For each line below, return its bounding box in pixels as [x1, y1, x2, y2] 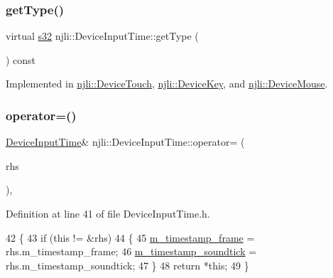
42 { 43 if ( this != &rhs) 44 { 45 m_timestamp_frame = [6, 230, 255, 245]
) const [6, 52, 36, 67]
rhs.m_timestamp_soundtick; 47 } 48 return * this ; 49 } [6, 257, 249, 272]
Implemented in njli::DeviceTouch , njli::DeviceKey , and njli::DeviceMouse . [6, 76, 328, 91]
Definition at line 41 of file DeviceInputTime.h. [6, 206, 210, 220]
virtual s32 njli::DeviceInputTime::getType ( [6, 28, 199, 43]
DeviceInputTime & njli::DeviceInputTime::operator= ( [6, 134, 245, 149]
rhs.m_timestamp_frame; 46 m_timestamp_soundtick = [6, 244, 257, 259]
